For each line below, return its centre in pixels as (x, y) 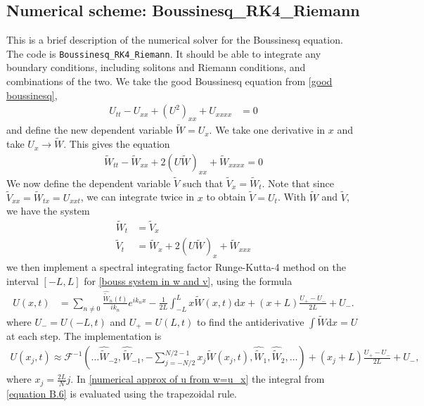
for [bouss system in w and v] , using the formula (188, 280)
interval (23, 280)
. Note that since (298, 183)
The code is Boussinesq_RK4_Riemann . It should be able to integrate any (164, 53)
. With (291, 197)
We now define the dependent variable (89, 183)
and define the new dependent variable (90, 130)
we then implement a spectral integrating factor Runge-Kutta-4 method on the (176, 267)
